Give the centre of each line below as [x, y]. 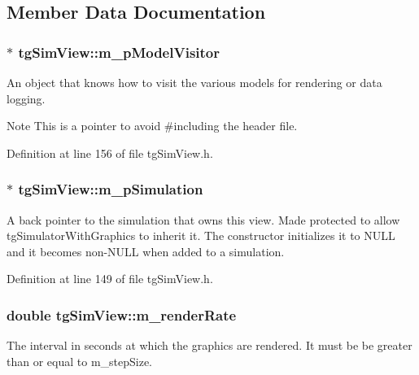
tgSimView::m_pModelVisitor [119, 52]
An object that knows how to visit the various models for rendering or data [194, 82]
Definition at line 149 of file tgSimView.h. [110, 279]
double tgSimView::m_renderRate [122, 314]
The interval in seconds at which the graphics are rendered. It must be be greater [209, 345]
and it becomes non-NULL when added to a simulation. [146, 251]
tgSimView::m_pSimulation [111, 189]
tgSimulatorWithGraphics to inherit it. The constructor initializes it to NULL [201, 235]
